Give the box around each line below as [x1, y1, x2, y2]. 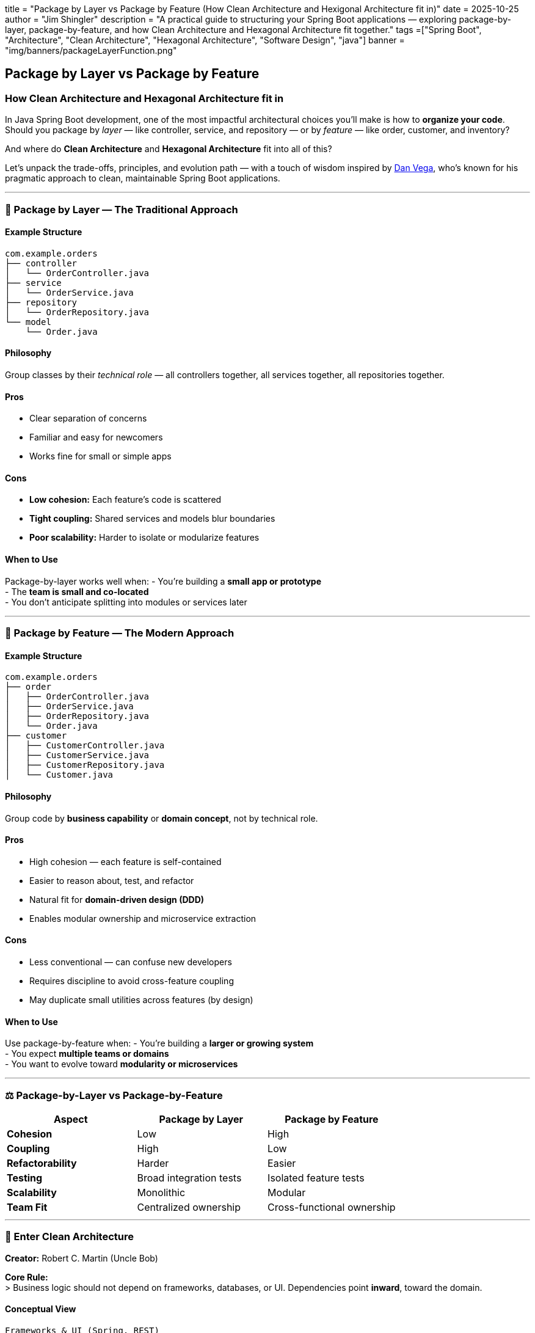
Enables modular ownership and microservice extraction [29, 913, 257, 924]
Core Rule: [5, 1271, 48, 1282]
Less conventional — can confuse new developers [29, 956, 232, 967]
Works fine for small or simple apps [29, 451, 172, 462]
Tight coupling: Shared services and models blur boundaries [29, 513, 275, 524]
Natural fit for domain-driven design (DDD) [29, 894, 205, 905]
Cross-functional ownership [267, 1200, 396, 1213]
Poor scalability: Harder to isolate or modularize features [29, 532, 260, 543]
